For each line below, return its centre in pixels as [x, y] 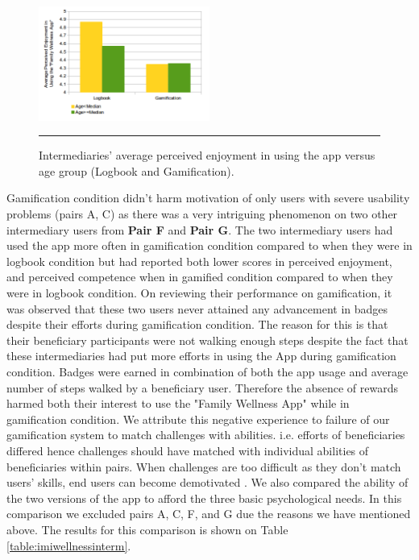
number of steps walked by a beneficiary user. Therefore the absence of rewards [202, 387]
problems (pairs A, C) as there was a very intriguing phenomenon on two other [202, 214]
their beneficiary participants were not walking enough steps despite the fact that [207, 340]
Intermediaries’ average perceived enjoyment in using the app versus [207, 155]
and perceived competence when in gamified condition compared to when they [200, 277]
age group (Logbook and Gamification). [137, 170]
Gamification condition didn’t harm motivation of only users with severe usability [208, 198]
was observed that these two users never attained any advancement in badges [197, 308]
